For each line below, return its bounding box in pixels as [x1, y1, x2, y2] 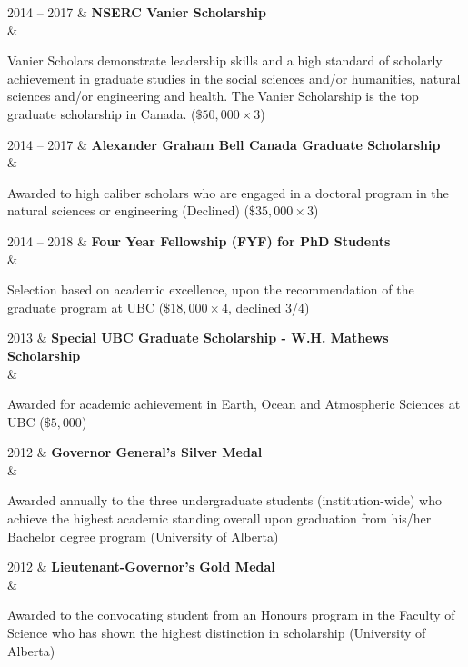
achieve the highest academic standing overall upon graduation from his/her [7, 509, 432, 528]
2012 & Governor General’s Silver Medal [7, 443, 263, 462]
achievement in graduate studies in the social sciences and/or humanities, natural [7, 68, 461, 87]
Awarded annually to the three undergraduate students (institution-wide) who [7, 491, 443, 510]
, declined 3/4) [228, 297, 310, 316]
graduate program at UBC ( [7, 297, 164, 316]
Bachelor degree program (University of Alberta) [7, 526, 279, 545]
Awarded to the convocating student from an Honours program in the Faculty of [7, 605, 455, 624]
